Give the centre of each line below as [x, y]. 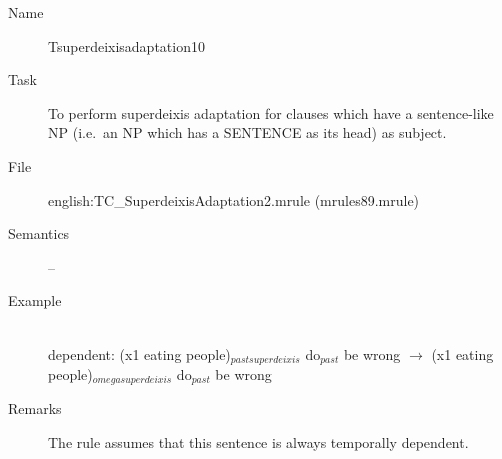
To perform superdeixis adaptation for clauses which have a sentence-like [271, 112]
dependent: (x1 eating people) [139, 353]
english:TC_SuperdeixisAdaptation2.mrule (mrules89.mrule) [234, 199]
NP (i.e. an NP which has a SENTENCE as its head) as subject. [247, 132]
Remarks [35, 408]
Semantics [39, 233]
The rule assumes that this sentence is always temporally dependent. [258, 442]
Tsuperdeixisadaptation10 [126, 45]
